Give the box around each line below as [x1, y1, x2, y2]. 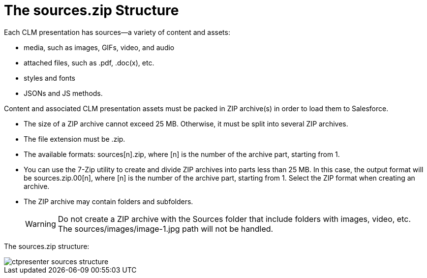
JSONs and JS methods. [24, 89, 103, 97]
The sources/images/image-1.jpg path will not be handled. [58, 223, 274, 234]
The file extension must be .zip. [24, 134, 125, 143]
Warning [25, 218, 56, 229]
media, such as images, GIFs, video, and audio [24, 43, 175, 52]
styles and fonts [24, 73, 75, 82]
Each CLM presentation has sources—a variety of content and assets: [4, 28, 230, 36]
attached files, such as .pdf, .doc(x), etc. [24, 58, 154, 67]
